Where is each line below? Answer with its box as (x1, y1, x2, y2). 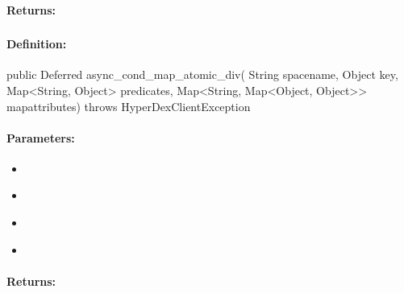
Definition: (6, 35, 67, 52)
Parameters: (6, 129, 75, 146)
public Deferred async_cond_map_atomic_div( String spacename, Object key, (6, 66, 398, 83)
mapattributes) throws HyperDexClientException (6, 97, 251, 114)
